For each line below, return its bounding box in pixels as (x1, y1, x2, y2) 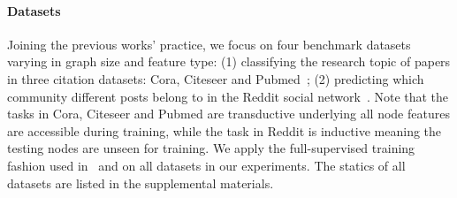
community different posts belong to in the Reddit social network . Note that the (7, 87, 449, 105)
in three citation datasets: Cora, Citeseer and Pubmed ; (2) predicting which (7, 69, 424, 88)
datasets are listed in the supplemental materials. (7, 173, 274, 192)
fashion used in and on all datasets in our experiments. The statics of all (7, 156, 406, 174)
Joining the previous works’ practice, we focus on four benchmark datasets (7, 34, 411, 53)
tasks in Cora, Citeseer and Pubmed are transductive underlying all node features (7, 104, 450, 123)
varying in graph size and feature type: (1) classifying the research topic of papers (7, 52, 451, 71)
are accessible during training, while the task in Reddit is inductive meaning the (7, 121, 442, 140)
